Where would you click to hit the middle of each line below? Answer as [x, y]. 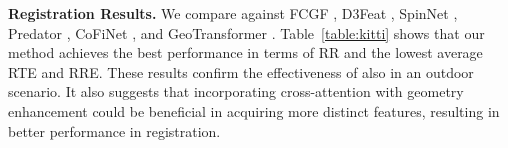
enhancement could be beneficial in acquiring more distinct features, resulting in [254, 110]
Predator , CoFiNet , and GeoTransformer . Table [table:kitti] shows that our [246, 32]
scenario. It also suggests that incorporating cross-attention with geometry [236, 91]
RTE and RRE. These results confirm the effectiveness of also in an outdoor [241, 71]
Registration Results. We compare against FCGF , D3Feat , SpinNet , [233, 13]
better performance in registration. [114, 130]
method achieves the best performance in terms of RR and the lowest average [245, 52]
